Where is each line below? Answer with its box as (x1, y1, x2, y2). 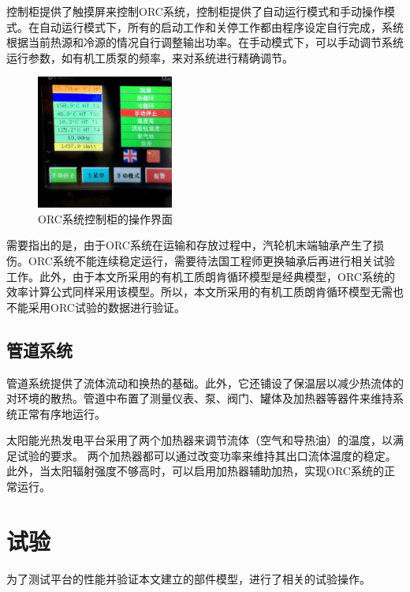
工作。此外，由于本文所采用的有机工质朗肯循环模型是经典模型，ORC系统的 (6, 268, 395, 284)
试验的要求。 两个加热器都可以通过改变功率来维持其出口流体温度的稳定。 (17, 447, 397, 463)
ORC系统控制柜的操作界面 (38, 210, 173, 227)
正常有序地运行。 (17, 405, 106, 422)
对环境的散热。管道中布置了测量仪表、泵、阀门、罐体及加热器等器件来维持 (6, 390, 393, 407)
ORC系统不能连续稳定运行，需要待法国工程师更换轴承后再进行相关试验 (28, 252, 395, 268)
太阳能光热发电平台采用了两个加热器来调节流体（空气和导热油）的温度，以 (6, 432, 393, 448)
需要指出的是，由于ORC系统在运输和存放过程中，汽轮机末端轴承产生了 (6, 237, 373, 253)
